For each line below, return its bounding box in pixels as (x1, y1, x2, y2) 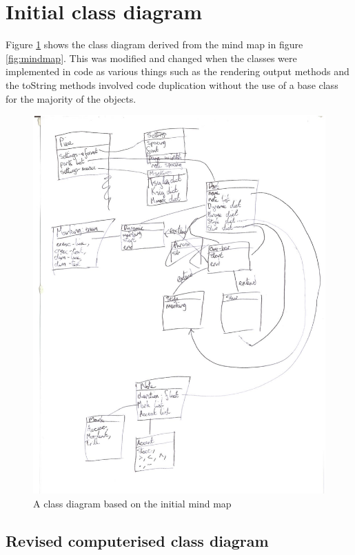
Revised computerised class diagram (6, 529, 269, 551)
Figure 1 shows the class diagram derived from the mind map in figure (6, 37, 303, 52)
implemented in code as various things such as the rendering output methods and (6, 64, 349, 79)
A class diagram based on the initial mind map (33, 496, 232, 510)
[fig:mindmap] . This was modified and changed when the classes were (6, 50, 297, 65)
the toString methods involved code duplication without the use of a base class (6, 77, 338, 92)
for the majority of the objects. (6, 91, 136, 105)
